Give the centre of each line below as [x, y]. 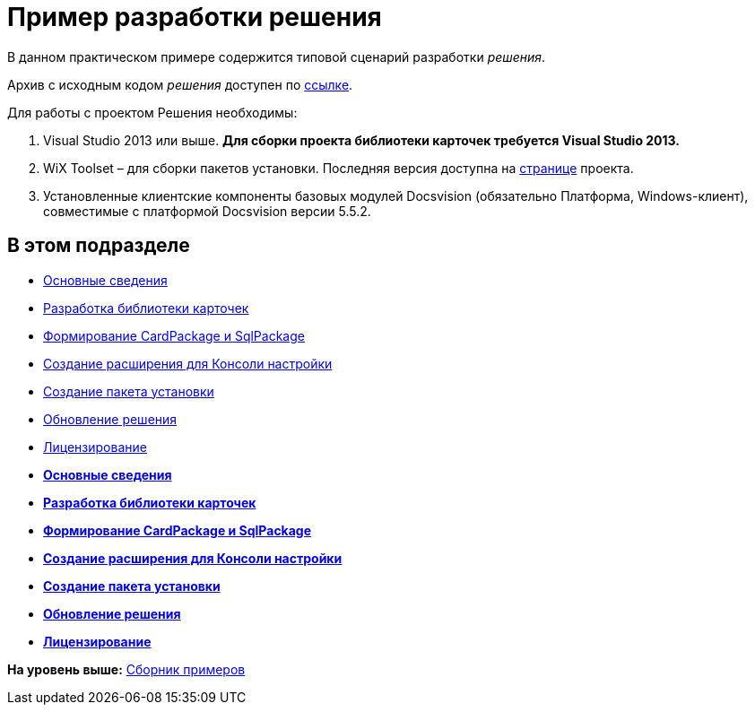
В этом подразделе [99, 246]
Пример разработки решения [195, 17]
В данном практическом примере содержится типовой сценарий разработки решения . [277, 56]
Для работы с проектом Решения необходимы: [152, 112]
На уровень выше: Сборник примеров [126, 669]
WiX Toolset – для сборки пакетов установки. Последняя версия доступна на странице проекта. [338, 168]
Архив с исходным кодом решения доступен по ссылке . [180, 84]
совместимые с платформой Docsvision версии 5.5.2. [207, 211]
